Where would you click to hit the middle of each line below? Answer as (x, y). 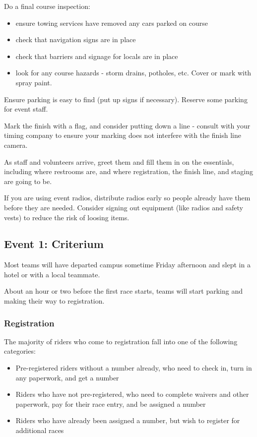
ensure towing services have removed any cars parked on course (112, 23)
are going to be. (28, 181)
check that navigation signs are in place (76, 39)
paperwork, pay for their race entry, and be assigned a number (111, 404)
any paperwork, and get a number (67, 377)
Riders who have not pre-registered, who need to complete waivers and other (132, 394)
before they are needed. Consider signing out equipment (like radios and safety (124, 207)
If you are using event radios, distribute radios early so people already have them (127, 198)
